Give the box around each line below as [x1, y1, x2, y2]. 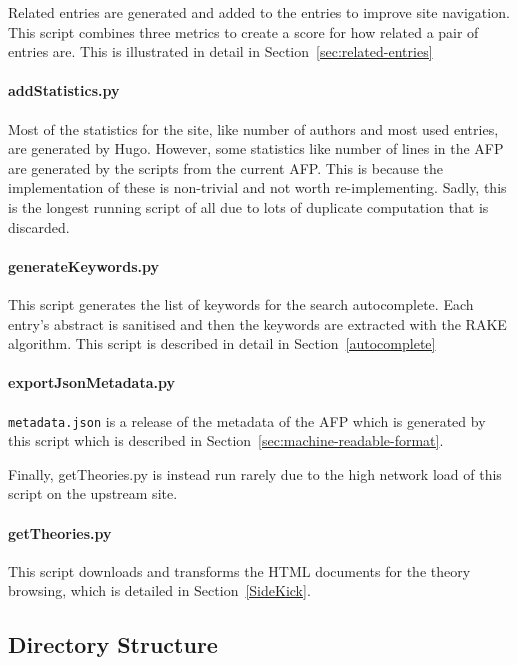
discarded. [8, 216, 70, 237]
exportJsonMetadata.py [8, 372, 175, 393]
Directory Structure [8, 629, 218, 660]
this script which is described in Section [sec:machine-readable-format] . [8, 430, 444, 451]
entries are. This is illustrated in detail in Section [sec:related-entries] [8, 41, 433, 62]
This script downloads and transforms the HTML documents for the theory [8, 560, 471, 581]
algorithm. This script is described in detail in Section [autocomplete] [8, 333, 436, 354]
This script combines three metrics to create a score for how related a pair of [8, 21, 479, 42]
